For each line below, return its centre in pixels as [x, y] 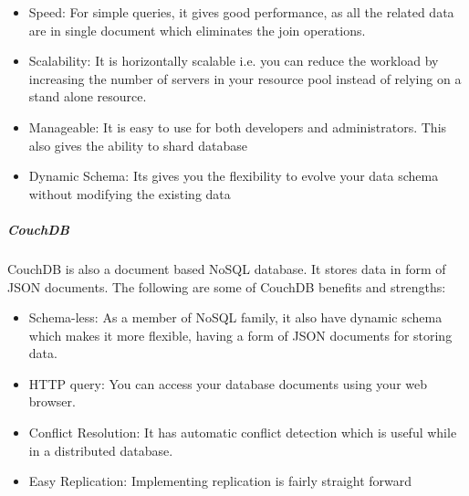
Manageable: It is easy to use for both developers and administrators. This [238, 127]
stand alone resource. [88, 96]
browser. [52, 401]
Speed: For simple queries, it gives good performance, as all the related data [241, 12]
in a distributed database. [101, 450]
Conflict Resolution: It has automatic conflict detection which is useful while [243, 433]
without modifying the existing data [130, 193]
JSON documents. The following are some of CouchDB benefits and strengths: [227, 286]
